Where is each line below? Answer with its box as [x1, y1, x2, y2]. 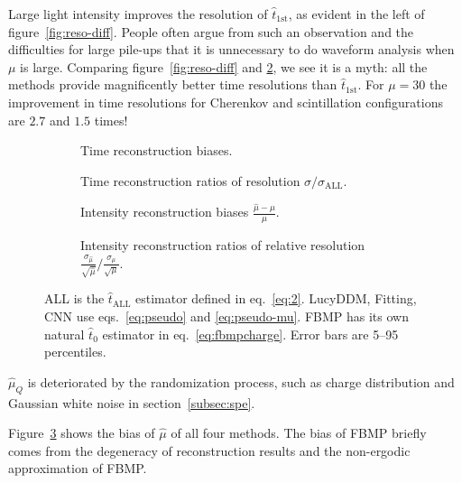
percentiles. [44, 342, 106, 361]
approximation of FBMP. [8, 459, 147, 478]
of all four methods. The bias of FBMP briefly [171, 423, 427, 442]
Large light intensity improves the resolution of [8, 5, 268, 23]
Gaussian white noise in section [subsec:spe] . [8, 393, 255, 412]
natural [44, 324, 85, 343]
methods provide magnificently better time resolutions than [8, 75, 337, 94]
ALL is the [44, 289, 105, 308]
